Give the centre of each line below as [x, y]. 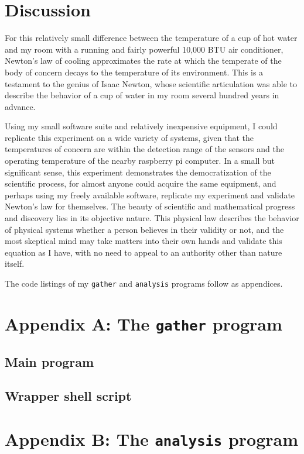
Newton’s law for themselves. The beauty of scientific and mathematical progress [150, 206]
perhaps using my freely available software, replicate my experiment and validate [150, 195]
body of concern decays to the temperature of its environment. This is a [134, 72]
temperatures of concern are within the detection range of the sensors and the [144, 149]
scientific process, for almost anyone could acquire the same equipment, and [141, 183]
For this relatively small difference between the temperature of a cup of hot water [151, 38]
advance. [20, 106]
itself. [15, 264]
